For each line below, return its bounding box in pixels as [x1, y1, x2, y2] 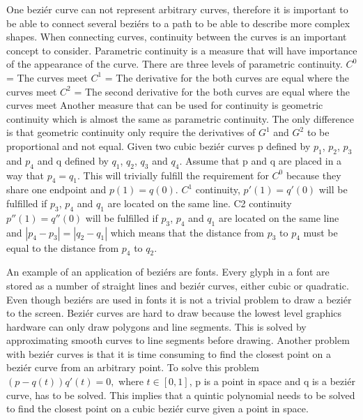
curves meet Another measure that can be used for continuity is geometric [6, 98, 323, 112]
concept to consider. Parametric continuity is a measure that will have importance [6, 43, 357, 57]
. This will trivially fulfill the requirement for [77, 167, 269, 182]
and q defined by [37, 153, 109, 167]
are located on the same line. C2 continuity [107, 195, 292, 210]
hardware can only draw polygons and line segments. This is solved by [6, 319, 307, 333]
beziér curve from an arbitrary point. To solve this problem [6, 360, 259, 375]
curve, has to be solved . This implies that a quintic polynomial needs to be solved [6, 387, 355, 402]
